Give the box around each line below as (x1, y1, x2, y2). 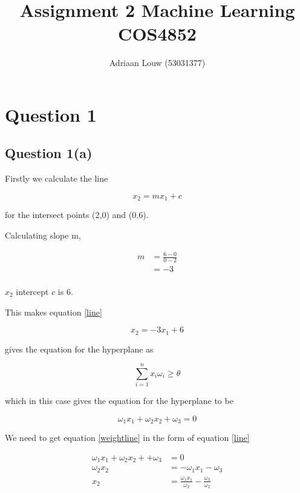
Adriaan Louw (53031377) (109, 56, 206, 69)
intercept (16, 285, 49, 297)
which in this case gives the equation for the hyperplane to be (5, 394, 233, 407)
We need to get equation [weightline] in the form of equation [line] (5, 431, 250, 444)
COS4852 (118, 21, 197, 46)
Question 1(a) (5, 144, 93, 162)
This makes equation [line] (5, 305, 102, 318)
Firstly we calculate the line (5, 172, 108, 185)
